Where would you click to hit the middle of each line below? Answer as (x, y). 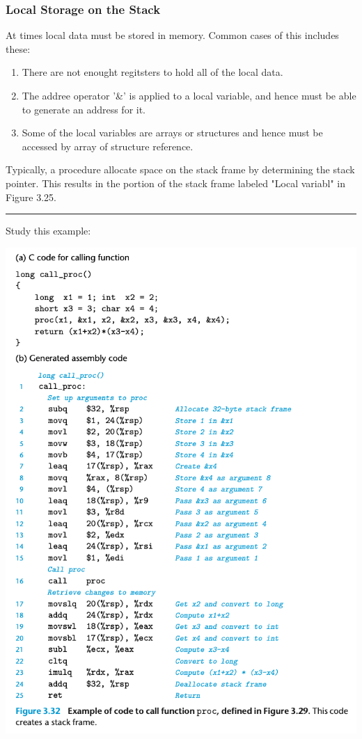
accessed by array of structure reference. (108, 146)
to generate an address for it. (84, 109)
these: (18, 48)
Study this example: (48, 231)
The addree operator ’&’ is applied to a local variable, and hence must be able (189, 95)
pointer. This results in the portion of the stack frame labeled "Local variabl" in (175, 183)
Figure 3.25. (31, 197)
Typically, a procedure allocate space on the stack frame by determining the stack (180, 169)
